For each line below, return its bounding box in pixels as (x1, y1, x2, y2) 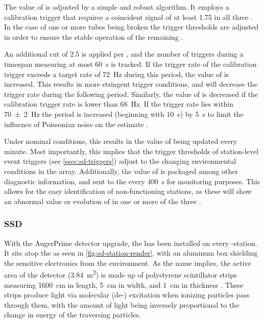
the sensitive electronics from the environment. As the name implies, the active (4, 257, 251, 268)
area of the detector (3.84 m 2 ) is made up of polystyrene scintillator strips (4, 268, 237, 280)
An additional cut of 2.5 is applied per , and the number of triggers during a (4, 48, 244, 59)
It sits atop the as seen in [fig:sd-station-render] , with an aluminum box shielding (4, 247, 258, 258)
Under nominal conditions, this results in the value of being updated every (4, 136, 237, 146)
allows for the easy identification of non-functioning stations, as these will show (4, 186, 252, 196)
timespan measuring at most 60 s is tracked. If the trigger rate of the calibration (4, 58, 257, 69)
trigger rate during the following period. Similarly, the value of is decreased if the (4, 88, 258, 99)
